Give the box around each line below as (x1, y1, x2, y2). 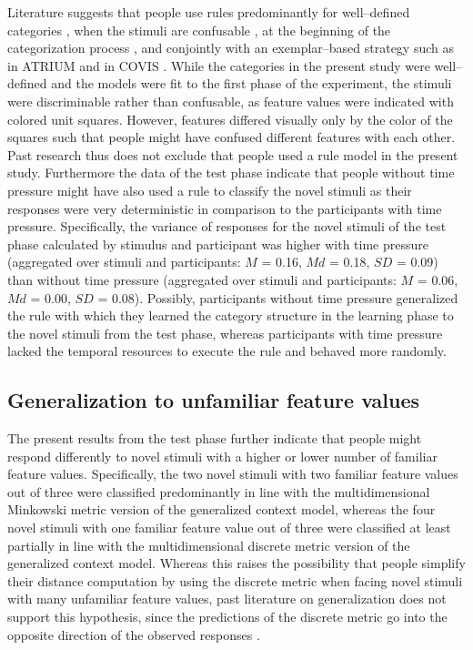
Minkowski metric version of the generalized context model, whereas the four (7, 500, 436, 519)
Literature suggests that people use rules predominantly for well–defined (7, 3, 410, 21)
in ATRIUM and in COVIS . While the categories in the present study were (7, 56, 430, 75)
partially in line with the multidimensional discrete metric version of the (7, 535, 410, 554)
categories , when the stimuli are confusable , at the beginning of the (7, 20, 391, 39)
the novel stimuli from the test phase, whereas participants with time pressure (7, 323, 443, 342)
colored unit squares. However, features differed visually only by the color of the (7, 109, 453, 128)
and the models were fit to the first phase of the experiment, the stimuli (51, 74, 452, 93)
